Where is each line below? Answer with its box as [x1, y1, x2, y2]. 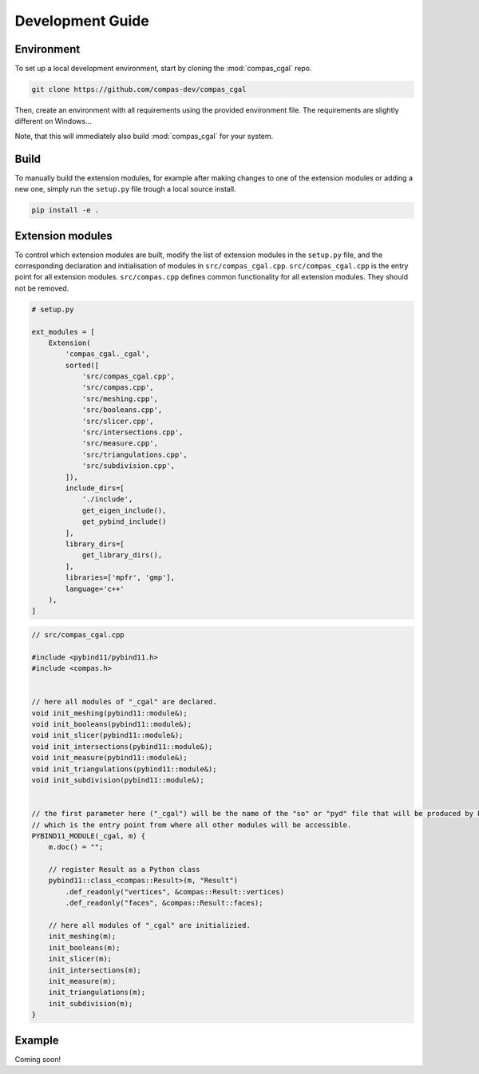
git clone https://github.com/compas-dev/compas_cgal [31, 85, 247, 94]
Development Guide [14, 12, 149, 30]
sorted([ [65, 360, 100, 370]
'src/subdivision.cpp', [81, 462, 176, 470]
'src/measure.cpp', [81, 439, 159, 448]
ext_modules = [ [31, 327, 96, 336]
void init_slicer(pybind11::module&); [31, 731, 184, 740]
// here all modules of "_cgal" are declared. [31, 697, 217, 707]
